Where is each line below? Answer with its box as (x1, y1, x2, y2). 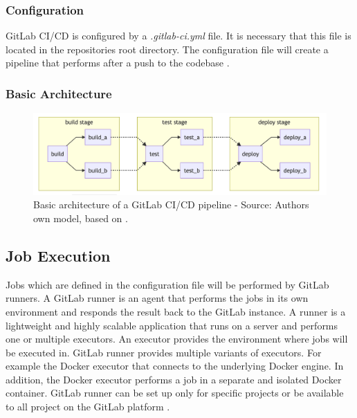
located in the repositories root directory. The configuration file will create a (6, 42, 329, 56)
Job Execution (6, 244, 111, 266)
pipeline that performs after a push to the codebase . (6, 55, 230, 70)
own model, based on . (33, 210, 128, 225)
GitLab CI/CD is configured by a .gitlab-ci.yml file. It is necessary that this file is (6, 28, 351, 43)
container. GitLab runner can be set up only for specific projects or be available (6, 385, 344, 400)
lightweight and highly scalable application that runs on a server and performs (6, 318, 338, 332)
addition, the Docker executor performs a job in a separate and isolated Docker (6, 372, 342, 386)
